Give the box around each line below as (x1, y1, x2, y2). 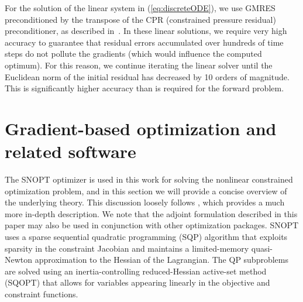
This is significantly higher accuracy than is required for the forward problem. (5, 82, 284, 94)
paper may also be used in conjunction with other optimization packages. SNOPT (5, 219, 299, 231)
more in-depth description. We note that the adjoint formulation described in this (5, 207, 298, 219)
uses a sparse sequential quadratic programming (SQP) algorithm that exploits (5, 231, 288, 243)
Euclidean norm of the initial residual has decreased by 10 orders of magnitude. (5, 70, 290, 83)
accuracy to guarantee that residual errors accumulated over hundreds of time (5, 36, 284, 48)
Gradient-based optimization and (5, 116, 277, 140)
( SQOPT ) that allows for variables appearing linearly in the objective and (5, 276, 270, 289)
